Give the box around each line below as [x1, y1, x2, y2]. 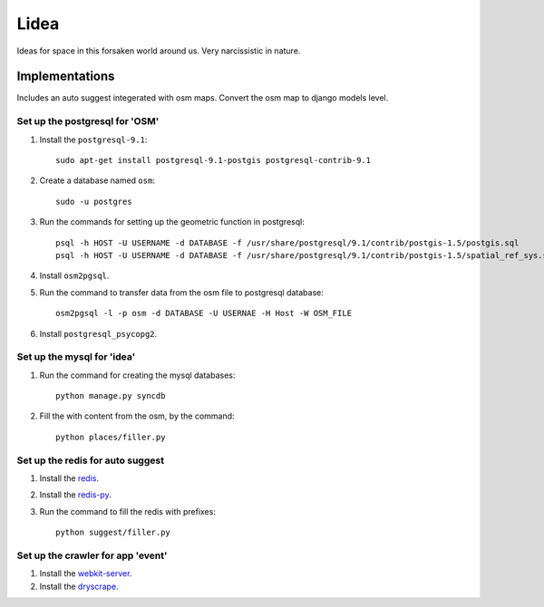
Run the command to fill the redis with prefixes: [39, 506, 217, 516]
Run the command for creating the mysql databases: [39, 370, 236, 381]
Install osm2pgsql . [39, 270, 110, 281]
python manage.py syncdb [55, 390, 166, 401]
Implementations [16, 69, 115, 84]
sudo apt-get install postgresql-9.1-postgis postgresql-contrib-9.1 [55, 155, 372, 165]
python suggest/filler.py [55, 527, 171, 538]
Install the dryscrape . [39, 581, 119, 592]
